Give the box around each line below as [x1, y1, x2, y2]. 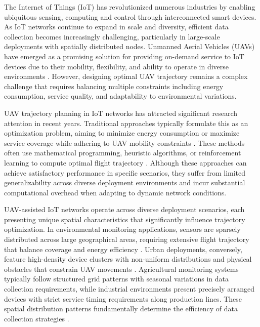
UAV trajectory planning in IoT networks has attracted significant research [4, 107, 237, 118]
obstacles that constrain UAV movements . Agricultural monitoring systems [4, 263, 239, 274]
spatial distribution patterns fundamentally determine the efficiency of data [4, 303, 238, 314]
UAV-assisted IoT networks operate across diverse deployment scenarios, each [4, 204, 245, 215]
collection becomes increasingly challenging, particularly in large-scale [4, 31, 220, 42]
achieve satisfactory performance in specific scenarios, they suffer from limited [4, 167, 246, 178]
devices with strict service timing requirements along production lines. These [4, 293, 242, 304]
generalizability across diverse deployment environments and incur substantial [4, 177, 245, 188]
